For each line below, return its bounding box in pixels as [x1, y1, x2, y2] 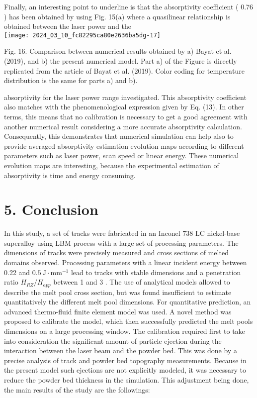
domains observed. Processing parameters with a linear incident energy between [4, 257, 247, 268]
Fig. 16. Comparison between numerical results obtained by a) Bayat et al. [4, 46, 232, 56]
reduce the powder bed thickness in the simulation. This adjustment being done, [4, 375, 249, 385]
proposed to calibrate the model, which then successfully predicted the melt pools [4, 316, 253, 326]
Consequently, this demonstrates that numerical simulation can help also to [4, 131, 234, 141]
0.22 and [4, 267, 30, 277]
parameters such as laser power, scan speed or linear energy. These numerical [4, 150, 239, 161]
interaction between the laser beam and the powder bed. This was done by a [4, 345, 237, 356]
